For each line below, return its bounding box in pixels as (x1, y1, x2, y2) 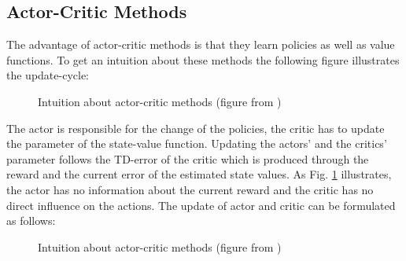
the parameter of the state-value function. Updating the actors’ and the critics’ (6, 135, 387, 152)
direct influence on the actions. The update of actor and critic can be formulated (6, 197, 396, 213)
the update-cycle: (6, 67, 89, 83)
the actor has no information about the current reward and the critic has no (6, 181, 374, 197)
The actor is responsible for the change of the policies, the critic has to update (6, 119, 385, 136)
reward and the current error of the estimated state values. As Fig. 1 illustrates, (6, 166, 392, 182)
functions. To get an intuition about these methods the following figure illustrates (6, 51, 400, 68)
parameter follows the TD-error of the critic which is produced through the (6, 150, 369, 167)
